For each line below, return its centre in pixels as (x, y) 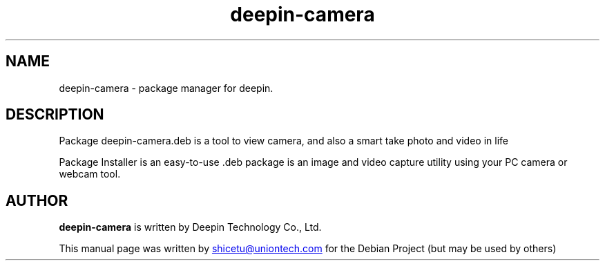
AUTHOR (37, 200)
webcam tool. (90, 174)
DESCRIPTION (55, 115)
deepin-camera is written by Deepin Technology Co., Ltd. (190, 227)
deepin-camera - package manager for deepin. (166, 88)
